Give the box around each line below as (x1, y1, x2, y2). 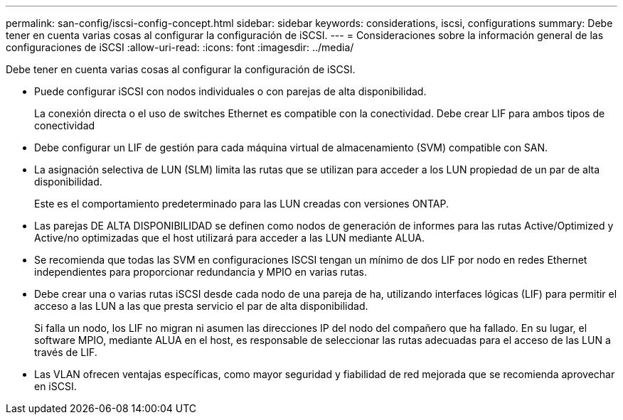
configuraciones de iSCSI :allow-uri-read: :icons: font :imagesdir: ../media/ (6, 41, 354, 53)
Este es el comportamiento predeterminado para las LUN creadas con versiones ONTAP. (34, 198, 449, 210)
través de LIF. (34, 346, 97, 358)
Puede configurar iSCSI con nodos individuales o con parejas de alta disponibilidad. (34, 85, 427, 97)
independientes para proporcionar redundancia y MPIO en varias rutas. (34, 266, 368, 278)
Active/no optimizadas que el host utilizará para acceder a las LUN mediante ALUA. (34, 232, 425, 244)
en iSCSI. (34, 380, 77, 392)
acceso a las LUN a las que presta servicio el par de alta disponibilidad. (34, 300, 368, 312)
